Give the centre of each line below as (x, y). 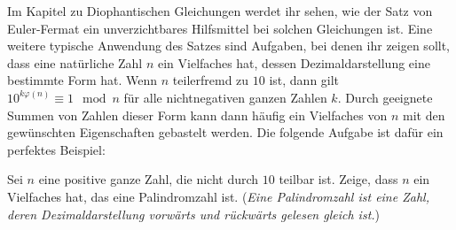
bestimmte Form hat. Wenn (83, 80)
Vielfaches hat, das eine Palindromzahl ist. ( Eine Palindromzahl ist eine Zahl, (218, 196)
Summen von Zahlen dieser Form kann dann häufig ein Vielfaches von (197, 115)
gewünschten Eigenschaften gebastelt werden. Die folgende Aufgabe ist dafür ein (225, 132)
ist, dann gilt (304, 80)
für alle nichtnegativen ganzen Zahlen (225, 97)
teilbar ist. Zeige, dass (338, 179)
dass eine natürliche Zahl (75, 62)
